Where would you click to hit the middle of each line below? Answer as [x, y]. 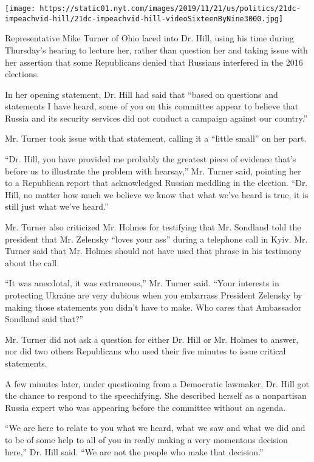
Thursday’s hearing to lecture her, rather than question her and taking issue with [156, 50]
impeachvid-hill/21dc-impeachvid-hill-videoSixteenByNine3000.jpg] [144, 19]
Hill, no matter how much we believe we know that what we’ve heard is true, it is [157, 194]
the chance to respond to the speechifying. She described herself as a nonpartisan [156, 395]
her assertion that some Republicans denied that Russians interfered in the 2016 [154, 62]
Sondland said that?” [44, 319]
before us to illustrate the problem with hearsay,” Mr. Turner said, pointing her [153, 171]
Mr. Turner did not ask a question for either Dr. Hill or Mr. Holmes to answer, [152, 339]
